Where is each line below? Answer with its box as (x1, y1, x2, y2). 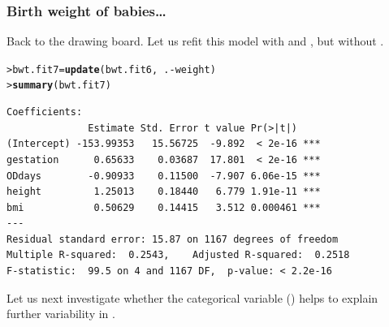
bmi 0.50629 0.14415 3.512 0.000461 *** (6, 201, 321, 213)
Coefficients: (6, 106, 83, 118)
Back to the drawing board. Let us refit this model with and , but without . (6, 32, 384, 49)
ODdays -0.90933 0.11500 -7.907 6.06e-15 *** (6, 170, 321, 182)
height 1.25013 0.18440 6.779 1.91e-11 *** (6, 186, 321, 198)
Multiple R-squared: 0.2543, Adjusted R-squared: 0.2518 (6, 249, 350, 261)
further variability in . (6, 305, 115, 322)
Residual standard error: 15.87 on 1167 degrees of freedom (6, 233, 339, 245)
